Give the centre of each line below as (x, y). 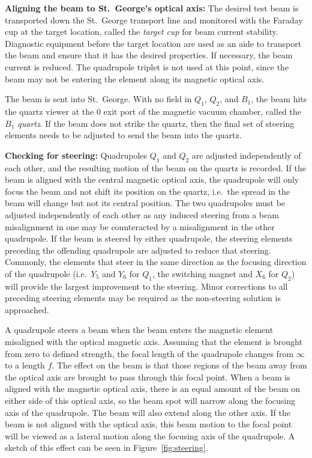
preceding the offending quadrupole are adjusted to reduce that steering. (138, 250)
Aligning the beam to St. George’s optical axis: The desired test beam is (152, 8)
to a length (25, 365)
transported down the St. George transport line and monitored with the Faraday (154, 20)
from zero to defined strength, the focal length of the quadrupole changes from (149, 353)
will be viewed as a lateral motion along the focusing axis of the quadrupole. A (150, 435)
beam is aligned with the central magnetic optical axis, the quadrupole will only (152, 179)
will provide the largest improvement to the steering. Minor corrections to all (146, 286)
